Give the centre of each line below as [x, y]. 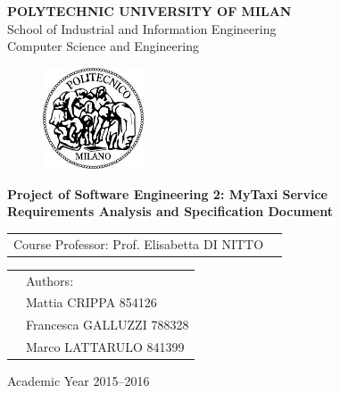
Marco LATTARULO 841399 [105, 347]
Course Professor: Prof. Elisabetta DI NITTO [139, 243]
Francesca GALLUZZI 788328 [108, 325]
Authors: [50, 280]
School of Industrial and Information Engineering [142, 28]
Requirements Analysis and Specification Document [170, 211]
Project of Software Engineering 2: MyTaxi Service [167, 193]
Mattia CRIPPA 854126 [91, 302]
